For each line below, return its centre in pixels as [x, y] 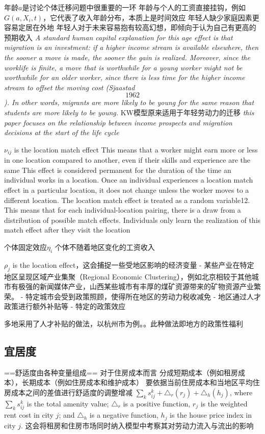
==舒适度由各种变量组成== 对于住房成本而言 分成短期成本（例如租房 [121, 372]
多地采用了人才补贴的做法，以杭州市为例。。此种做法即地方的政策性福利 [124, 323]
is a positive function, [157, 404]
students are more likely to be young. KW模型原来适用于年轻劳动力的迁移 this [129, 112]
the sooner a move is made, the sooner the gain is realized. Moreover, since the [127, 57]
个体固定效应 [25, 247]
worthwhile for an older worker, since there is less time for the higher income [125, 77]
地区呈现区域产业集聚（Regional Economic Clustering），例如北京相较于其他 [128, 276]
